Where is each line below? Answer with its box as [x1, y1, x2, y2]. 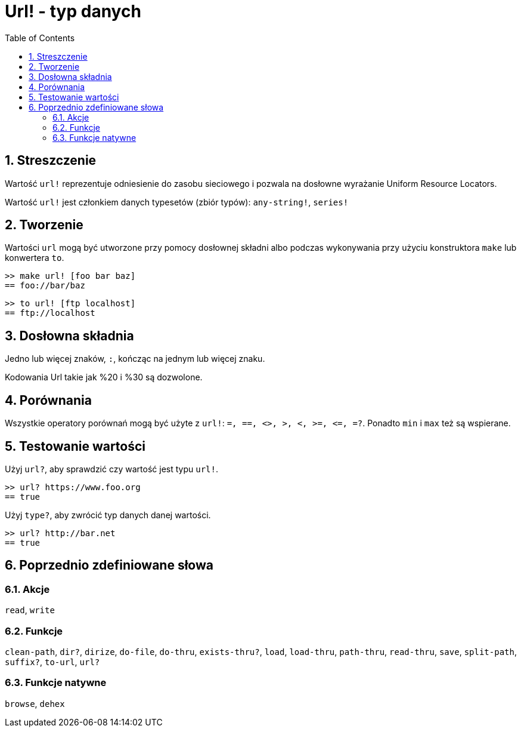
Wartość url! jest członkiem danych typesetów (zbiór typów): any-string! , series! [5, 196, 349, 207]
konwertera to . [5, 253, 64, 263]
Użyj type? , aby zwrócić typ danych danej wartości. [5, 509, 211, 520]
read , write [5, 605, 55, 616]
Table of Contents [5, 32, 75, 43]
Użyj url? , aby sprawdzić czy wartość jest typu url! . [5, 463, 218, 474]
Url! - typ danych [5, 1, 141, 21]
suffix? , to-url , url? [5, 656, 100, 667]
